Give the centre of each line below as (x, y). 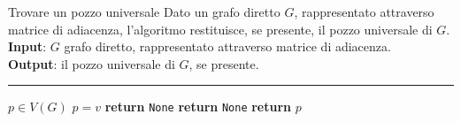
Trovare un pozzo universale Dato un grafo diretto (144, 11)
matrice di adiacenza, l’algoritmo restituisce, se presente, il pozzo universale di (220, 29)
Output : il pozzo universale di (92, 63)
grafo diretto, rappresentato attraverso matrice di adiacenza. (227, 46)
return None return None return (198, 107)
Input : (27, 46)
